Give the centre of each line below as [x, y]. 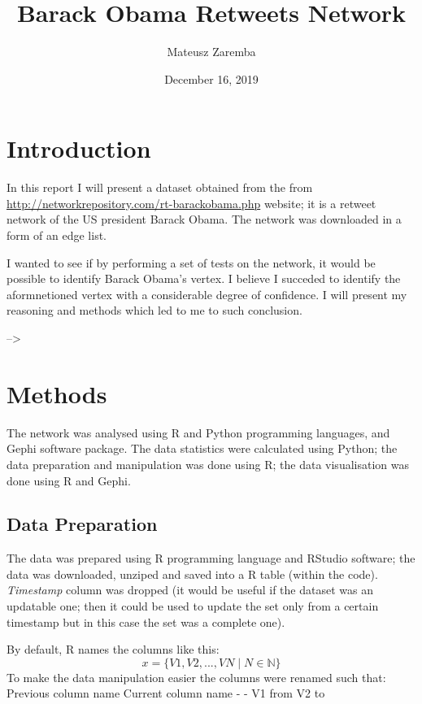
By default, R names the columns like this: [113, 649]
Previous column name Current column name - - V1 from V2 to [166, 693]
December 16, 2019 [211, 78]
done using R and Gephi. [69, 480]
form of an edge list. [57, 235]
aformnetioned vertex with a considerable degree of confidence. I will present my [207, 294]
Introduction [79, 148]
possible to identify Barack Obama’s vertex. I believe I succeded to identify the [204, 278]
